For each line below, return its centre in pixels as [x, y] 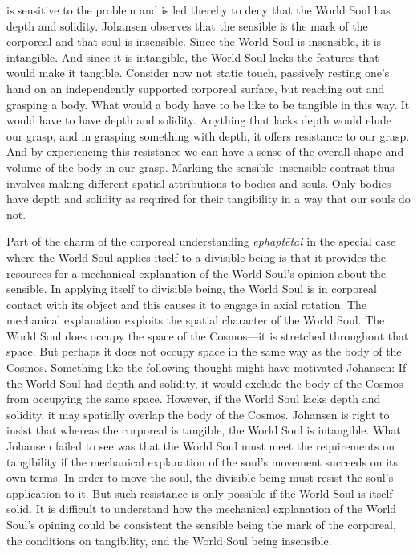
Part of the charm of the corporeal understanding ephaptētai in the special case [201, 241]
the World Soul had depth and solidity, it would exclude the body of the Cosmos [205, 383]
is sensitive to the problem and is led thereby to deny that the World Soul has [198, 10]
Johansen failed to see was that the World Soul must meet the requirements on [201, 446]
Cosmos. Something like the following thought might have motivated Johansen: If [206, 367]
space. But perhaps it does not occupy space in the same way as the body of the [204, 351]
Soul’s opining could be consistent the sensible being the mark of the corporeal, [201, 524]
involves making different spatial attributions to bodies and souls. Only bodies [199, 183]
